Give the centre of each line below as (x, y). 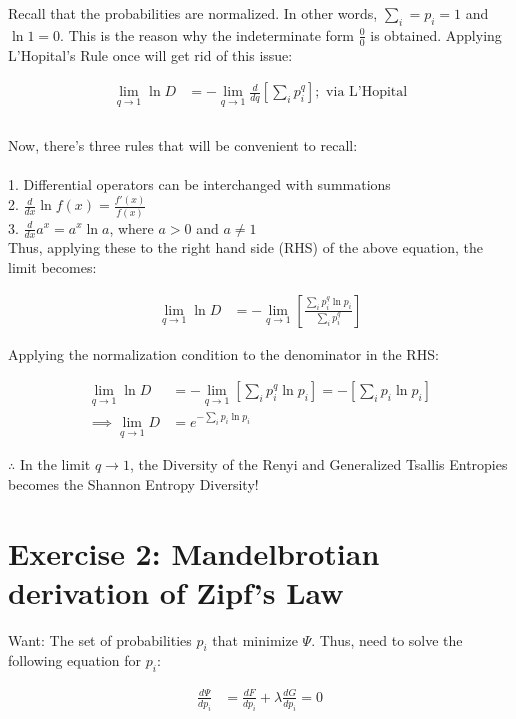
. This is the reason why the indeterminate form (207, 34)
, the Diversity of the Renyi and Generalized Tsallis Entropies (318, 464)
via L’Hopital (367, 92)
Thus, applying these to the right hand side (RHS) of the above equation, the (245, 247)
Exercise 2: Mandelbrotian (194, 552)
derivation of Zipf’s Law (176, 591)
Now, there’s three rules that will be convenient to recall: (183, 145)
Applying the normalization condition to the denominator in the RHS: (223, 353)
